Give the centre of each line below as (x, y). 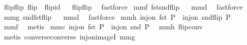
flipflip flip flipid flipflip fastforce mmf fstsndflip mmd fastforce (123, 7)
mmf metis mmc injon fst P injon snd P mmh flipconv (103, 27)
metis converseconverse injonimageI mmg (69, 36)
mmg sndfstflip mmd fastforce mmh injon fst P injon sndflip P (117, 16)
